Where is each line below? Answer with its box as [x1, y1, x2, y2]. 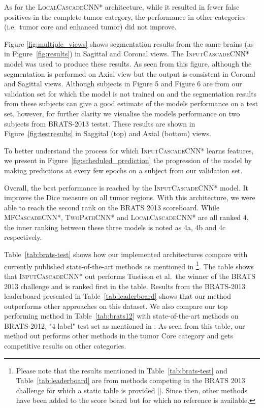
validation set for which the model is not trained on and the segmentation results [4, 88, 257, 99]
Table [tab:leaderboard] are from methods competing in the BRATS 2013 [16, 375, 245, 386]
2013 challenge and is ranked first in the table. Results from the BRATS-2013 [4, 280, 246, 291]
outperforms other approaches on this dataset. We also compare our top [4, 300, 228, 311]
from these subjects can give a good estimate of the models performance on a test [4, 98, 258, 109]
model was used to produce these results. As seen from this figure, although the [4, 58, 252, 69]
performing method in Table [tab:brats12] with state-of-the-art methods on [4, 310, 239, 321]
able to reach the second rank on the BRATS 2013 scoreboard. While [4, 202, 220, 212]
